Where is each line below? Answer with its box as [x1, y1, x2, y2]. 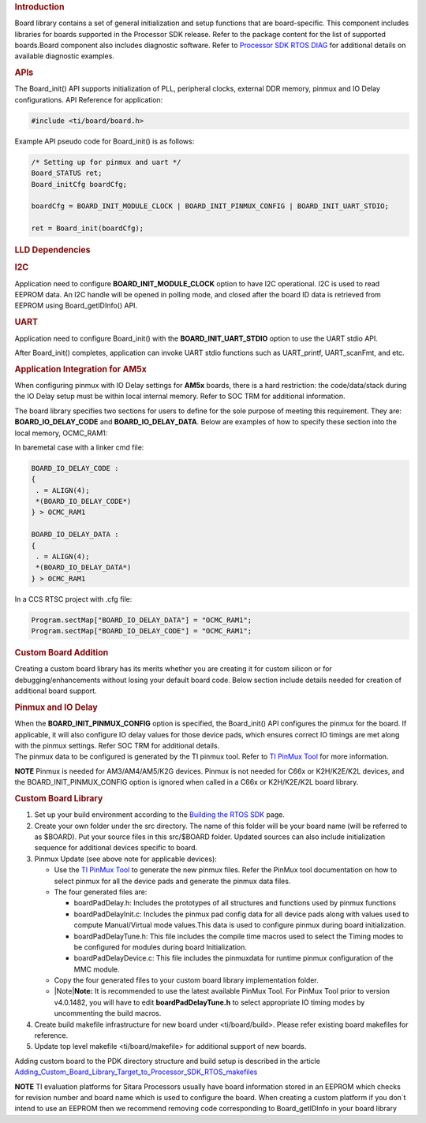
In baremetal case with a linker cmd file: [14, 442, 144, 452]
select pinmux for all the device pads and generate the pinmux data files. [54, 876, 291, 886]
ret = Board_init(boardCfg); [31, 224, 144, 233]
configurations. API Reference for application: [14, 95, 163, 104]
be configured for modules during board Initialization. [73, 942, 248, 952]
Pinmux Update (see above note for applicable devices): [34, 854, 217, 864]
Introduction [14, 2, 65, 12]
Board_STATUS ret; [31, 169, 103, 177]
